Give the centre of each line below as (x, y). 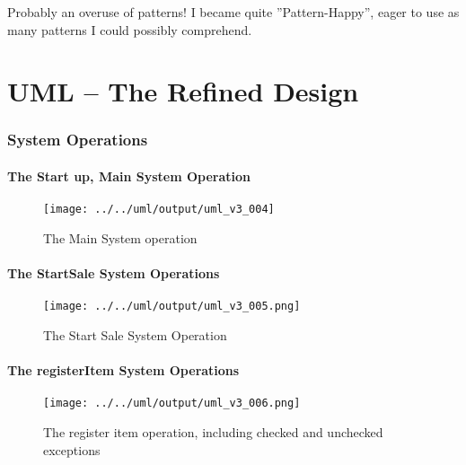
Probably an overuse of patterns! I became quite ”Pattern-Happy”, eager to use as (233, 12)
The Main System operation (120, 237)
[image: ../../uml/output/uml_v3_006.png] (172, 404)
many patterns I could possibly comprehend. (130, 29)
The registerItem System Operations (123, 370)
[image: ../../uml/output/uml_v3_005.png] (172, 307)
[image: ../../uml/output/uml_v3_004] (159, 210)
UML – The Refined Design (183, 91)
